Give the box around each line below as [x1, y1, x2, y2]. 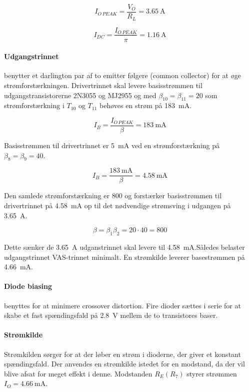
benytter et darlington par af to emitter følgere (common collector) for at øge [4, 70, 241, 81]
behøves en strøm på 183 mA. [99, 100, 192, 111]
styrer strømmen [186, 368, 237, 378]
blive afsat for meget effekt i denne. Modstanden [4, 368, 152, 378]
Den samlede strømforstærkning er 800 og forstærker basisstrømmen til [4, 190, 222, 201]
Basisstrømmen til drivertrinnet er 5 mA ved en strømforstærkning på [4, 140, 220, 151]
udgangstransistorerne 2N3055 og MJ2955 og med [4, 90, 156, 100]
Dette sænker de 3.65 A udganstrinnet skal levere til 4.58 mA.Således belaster [4, 242, 245, 252]
